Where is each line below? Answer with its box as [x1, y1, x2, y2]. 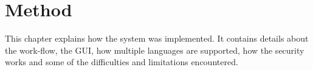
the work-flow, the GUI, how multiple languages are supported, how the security [5, 43, 304, 56]
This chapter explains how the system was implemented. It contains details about [5, 32, 309, 45]
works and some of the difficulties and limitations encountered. [5, 56, 238, 68]
